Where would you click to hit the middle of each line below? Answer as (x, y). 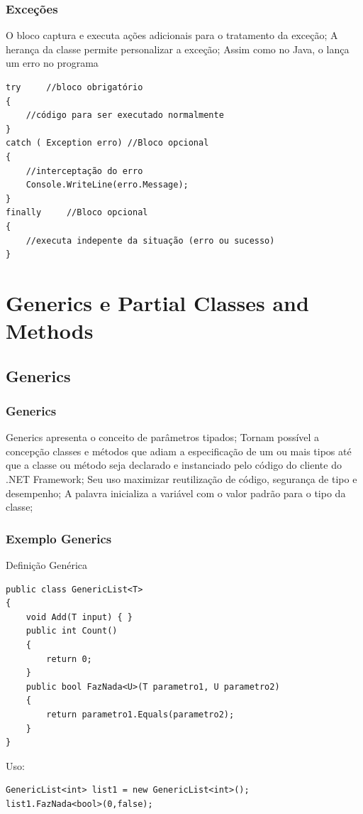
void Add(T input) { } (79, 617)
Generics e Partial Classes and (157, 302)
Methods (50, 331)
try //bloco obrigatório (74, 87)
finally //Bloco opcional (77, 213)
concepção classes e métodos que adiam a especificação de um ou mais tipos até (179, 451)
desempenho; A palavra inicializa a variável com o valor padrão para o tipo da (176, 493)
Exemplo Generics (59, 538)
